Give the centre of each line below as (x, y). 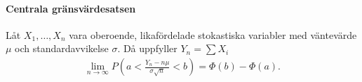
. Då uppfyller (147, 48)
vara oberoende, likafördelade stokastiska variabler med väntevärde (213, 34)
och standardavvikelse (62, 48)
